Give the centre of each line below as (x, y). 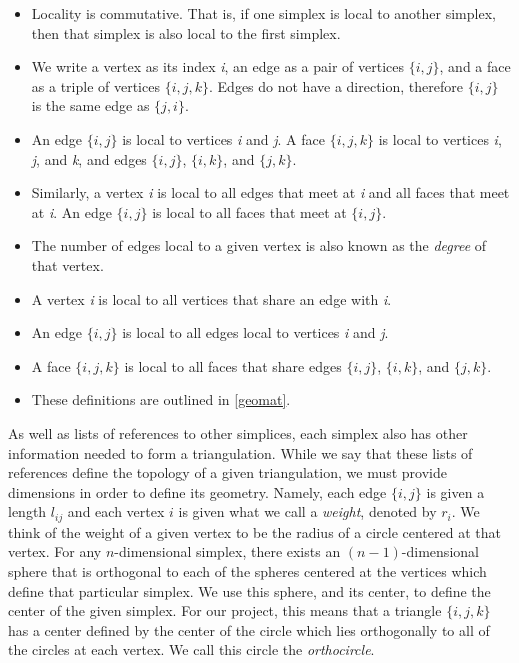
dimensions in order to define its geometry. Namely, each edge (197, 491)
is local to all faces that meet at (249, 211)
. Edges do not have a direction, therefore (336, 85)
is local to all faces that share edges (233, 365)
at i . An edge (71, 211)
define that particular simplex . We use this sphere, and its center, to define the (249, 590)
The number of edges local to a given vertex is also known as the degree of (259, 245)
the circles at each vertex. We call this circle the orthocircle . (191, 649)
